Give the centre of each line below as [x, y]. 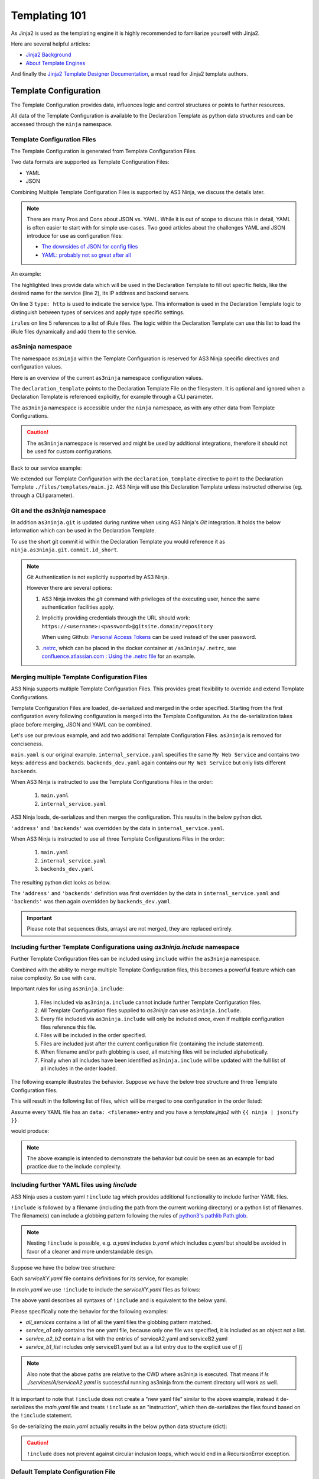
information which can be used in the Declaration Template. [84, 531]
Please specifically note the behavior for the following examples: [89, 1311]
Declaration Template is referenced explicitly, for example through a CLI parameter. [112, 397]
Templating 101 [48, 15]
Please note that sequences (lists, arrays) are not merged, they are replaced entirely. [130, 929]
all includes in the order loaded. [79, 1068]
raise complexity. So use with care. [53, 978]
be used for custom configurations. [70, 451]
